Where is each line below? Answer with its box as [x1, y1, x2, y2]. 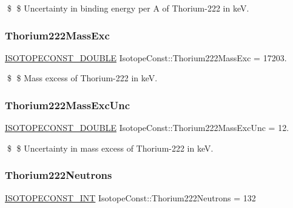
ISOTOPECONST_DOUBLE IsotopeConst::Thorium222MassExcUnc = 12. [5, 121, 289, 134]
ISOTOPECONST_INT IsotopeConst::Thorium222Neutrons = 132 [5, 191, 256, 204]
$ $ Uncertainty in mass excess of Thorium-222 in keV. [7, 141, 214, 154]
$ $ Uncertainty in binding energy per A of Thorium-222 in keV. [7, 2, 249, 14]
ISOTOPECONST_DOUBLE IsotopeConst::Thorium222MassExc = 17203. [5, 51, 287, 64]
